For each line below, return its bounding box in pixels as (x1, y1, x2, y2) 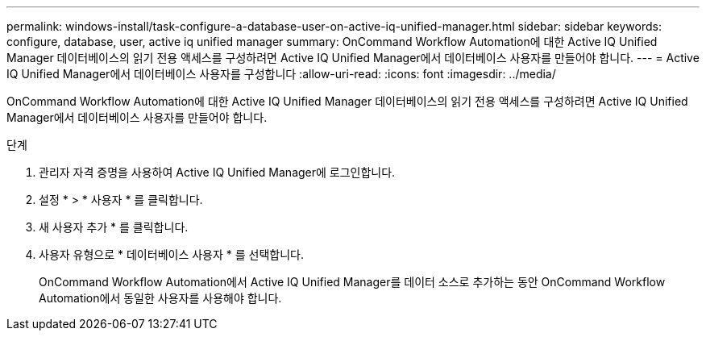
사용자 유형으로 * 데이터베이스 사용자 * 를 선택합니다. (39, 248, 304, 261)
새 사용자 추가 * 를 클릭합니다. (39, 220, 189, 234)
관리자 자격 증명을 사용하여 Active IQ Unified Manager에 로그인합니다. (39, 165, 396, 179)
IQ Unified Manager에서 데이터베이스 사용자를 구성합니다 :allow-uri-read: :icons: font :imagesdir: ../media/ (6, 67, 556, 81)
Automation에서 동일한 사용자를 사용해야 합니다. (39, 291, 282, 305)
